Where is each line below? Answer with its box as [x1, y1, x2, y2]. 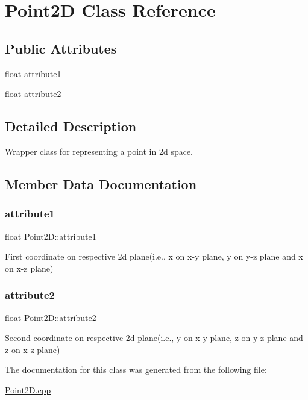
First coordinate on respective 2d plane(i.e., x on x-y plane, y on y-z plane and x [5, 250, 303, 263]
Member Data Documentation [5, 174, 197, 193]
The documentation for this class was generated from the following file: [5, 363, 267, 376]
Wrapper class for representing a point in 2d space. [5, 145, 193, 157]
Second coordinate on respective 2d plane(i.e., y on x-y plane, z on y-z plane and [5, 331, 303, 344]
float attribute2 [5, 87, 61, 100]
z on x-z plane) [5, 343, 60, 355]
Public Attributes [5, 39, 117, 57]
